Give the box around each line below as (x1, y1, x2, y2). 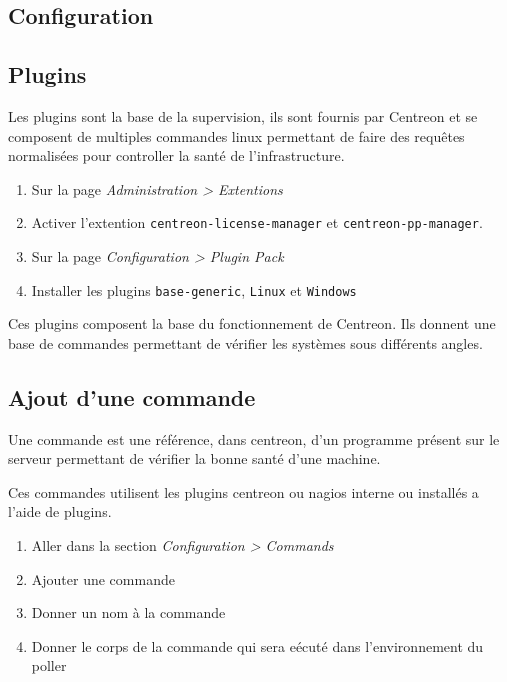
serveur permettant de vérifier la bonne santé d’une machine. (8, 448, 381, 469)
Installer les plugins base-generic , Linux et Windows (31, 279, 357, 300)
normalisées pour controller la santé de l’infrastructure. (8, 145, 345, 166)
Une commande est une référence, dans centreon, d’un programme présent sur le (8, 428, 500, 449)
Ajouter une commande (31, 568, 175, 589)
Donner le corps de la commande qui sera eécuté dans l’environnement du (31, 635, 484, 656)
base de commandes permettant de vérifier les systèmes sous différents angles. (8, 332, 483, 353)
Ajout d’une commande (8, 381, 256, 412)
